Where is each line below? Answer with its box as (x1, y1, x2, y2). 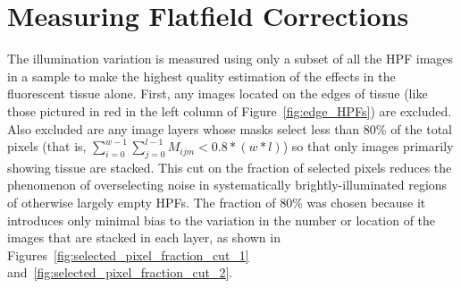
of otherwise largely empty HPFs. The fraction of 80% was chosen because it (7, 193, 426, 212)
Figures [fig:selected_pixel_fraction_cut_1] (7, 245, 249, 264)
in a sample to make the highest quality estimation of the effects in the (7, 66, 396, 85)
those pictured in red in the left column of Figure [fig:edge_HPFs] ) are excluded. (7, 101, 452, 120)
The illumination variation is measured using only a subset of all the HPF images (7, 49, 454, 68)
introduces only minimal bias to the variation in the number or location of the (7, 210, 436, 229)
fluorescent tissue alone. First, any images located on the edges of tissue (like (7, 84, 428, 103)
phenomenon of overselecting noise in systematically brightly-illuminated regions (7, 175, 448, 194)
